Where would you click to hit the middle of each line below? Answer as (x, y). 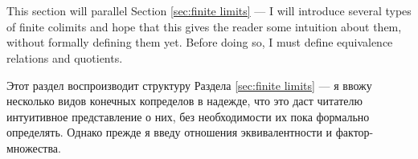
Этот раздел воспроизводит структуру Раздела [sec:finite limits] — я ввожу (189, 85)
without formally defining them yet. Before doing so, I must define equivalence (200, 42)
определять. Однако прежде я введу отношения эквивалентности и (170, 132)
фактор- (354, 132)
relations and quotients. (65, 57)
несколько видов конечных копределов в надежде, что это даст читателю (184, 101)
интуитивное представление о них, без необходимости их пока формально (188, 116)
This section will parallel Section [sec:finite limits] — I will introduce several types (209, 11)
